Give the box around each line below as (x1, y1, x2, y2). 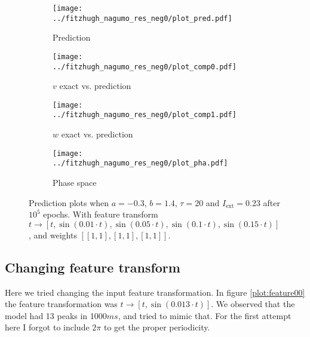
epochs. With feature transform (43, 208, 158, 220)
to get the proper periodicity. (103, 321, 210, 333)
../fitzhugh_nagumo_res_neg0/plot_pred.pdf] (53, 14, 232, 23)
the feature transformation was (5, 298, 118, 310)
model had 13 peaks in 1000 (5, 309, 107, 321)
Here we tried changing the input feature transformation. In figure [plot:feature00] (5, 286, 305, 298)
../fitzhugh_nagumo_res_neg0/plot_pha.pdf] (53, 159, 228, 168)
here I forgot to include (5, 321, 90, 333)
